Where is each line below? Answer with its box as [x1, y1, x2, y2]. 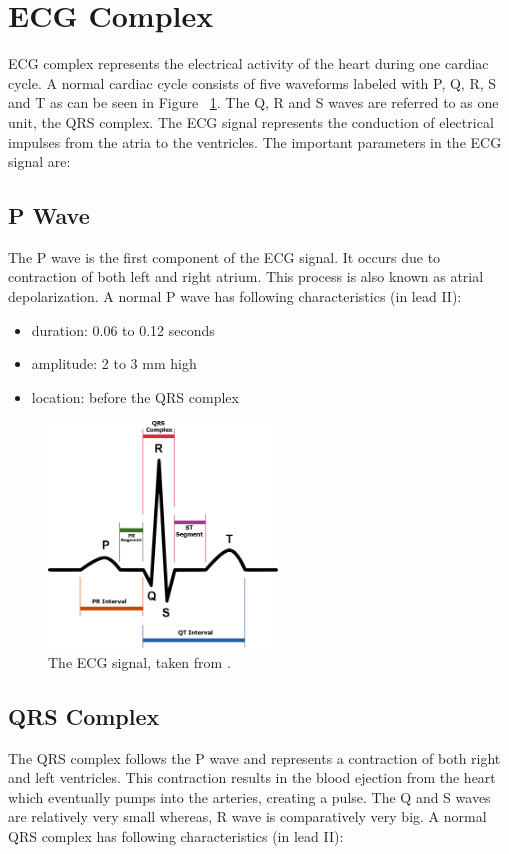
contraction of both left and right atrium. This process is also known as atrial [8, 266, 484, 287]
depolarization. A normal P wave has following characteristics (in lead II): [8, 286, 462, 307]
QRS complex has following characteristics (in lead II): [8, 825, 344, 846]
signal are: [8, 151, 71, 172]
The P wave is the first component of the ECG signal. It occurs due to [8, 246, 441, 267]
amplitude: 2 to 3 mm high [31, 353, 197, 374]
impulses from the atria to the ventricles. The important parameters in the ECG [8, 131, 502, 152]
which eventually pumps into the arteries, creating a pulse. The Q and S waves [8, 786, 491, 807]
